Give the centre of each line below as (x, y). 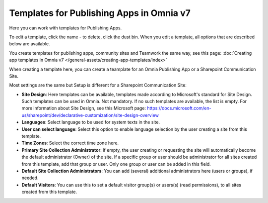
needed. (30, 178)
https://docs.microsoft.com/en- (179, 108)
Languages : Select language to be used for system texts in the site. (91, 122)
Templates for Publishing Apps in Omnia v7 (100, 13)
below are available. (30, 44)
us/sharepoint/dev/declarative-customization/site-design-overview (90, 115)
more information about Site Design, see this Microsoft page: (84, 108)
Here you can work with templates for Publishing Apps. (66, 28)
